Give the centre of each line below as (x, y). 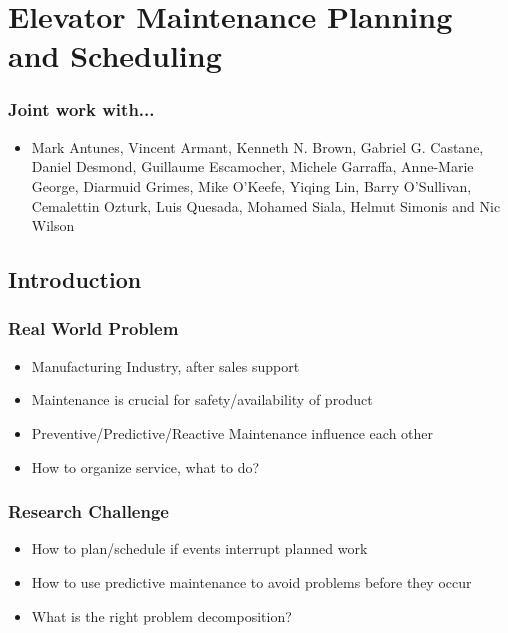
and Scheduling (115, 55)
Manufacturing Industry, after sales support (165, 365)
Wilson (53, 225)
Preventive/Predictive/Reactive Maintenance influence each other (232, 432)
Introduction (75, 279)
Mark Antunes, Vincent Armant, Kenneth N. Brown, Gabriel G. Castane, (257, 146)
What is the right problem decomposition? (161, 615)
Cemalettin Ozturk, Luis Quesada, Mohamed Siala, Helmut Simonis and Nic (266, 205)
